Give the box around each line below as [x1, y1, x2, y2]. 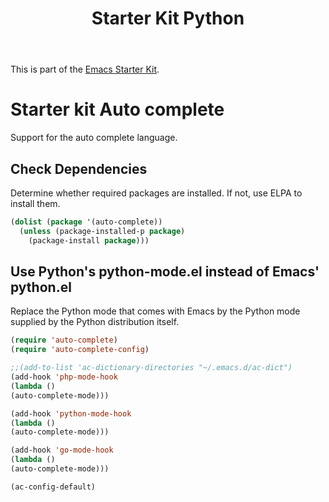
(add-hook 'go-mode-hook [10, 445, 114, 456]
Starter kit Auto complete [10, 98, 225, 121]
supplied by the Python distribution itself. [10, 316, 180, 328]
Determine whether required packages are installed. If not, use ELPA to [10, 187, 303, 199]
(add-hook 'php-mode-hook [10, 372, 118, 382]
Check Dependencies [10, 160, 148, 177]
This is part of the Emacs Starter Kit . [10, 63, 160, 76]
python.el [10, 278, 72, 296]
